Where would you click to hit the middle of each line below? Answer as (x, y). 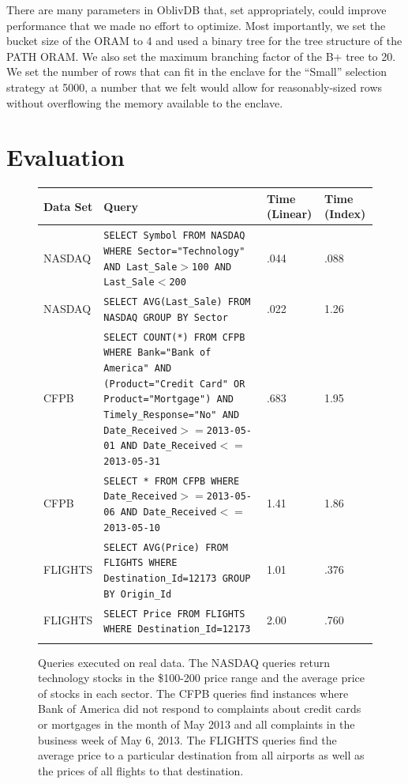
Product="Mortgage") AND (168, 400)
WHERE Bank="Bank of (157, 353)
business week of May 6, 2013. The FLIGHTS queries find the (187, 739)
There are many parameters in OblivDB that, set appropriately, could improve (197, 9)
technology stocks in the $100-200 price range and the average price (202, 678)
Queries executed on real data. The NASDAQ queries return (184, 662)
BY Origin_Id (138, 594)
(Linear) (289, 214)
